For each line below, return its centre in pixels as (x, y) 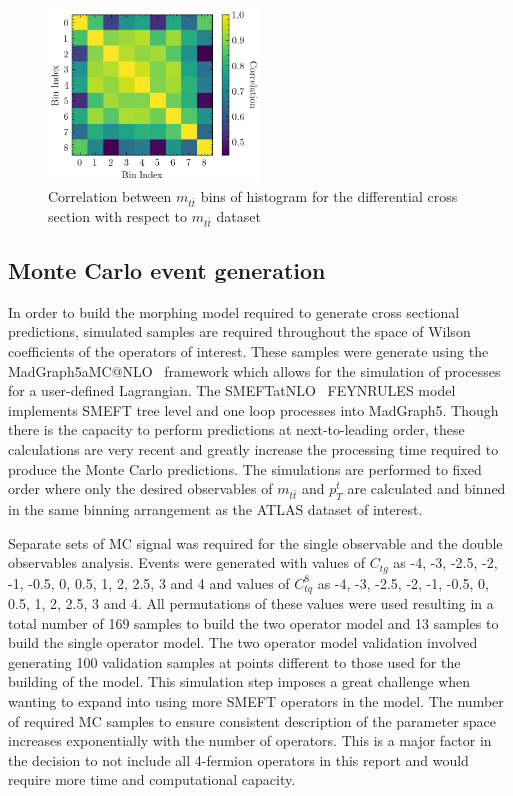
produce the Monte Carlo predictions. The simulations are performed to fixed (245, 468)
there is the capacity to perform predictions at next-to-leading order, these (236, 429)
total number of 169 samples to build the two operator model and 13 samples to (253, 622)
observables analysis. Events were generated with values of (186, 562)
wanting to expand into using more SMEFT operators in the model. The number (256, 701)
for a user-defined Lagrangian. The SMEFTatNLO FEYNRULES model (232, 390)
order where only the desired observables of (140, 488)
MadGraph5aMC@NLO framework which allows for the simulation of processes (254, 370)
